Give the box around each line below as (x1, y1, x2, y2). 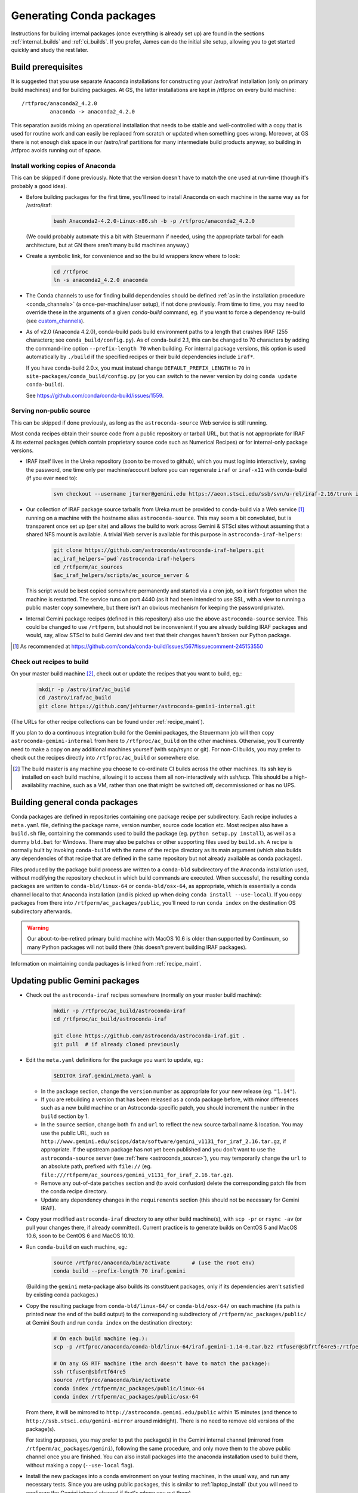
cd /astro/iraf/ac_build (38, 695, 112, 701)
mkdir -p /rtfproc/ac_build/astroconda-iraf (53, 1007, 186, 1015)
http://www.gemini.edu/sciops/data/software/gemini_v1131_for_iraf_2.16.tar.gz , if (41, 1138, 286, 1145)
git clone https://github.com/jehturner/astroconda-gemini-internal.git (38, 702, 256, 709)
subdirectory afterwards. (11, 908, 72, 915)
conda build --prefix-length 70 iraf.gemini (53, 1268, 186, 1274)
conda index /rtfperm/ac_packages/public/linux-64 (53, 1385, 205, 1391)
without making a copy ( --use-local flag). (26, 1461, 134, 1469)
